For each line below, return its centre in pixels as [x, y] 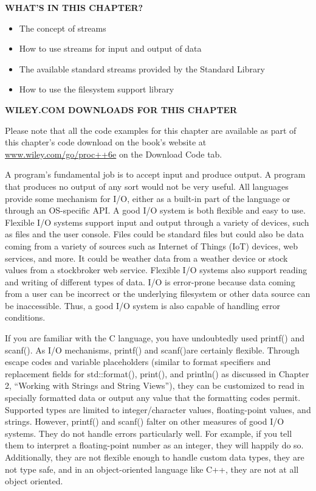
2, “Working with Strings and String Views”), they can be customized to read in [155, 385]
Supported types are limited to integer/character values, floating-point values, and [158, 409]
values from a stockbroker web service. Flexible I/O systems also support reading [156, 270]
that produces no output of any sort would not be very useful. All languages [147, 186]
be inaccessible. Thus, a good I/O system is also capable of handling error [143, 305]
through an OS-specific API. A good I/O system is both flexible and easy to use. [155, 210]
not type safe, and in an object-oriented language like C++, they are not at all [152, 469]
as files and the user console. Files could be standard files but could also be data [155, 234]
